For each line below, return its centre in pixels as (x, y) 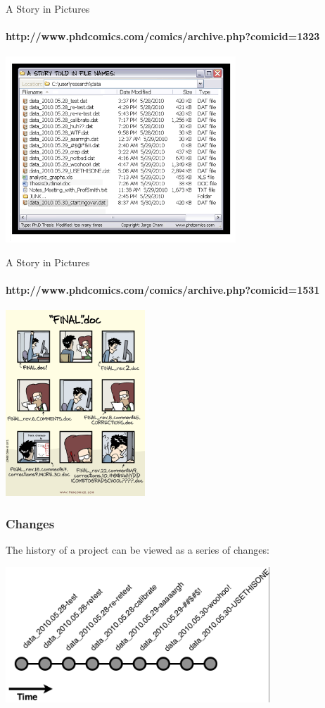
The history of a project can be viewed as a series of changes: (138, 550)
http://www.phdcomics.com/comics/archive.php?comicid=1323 (163, 36)
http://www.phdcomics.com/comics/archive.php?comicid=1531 (163, 290)
